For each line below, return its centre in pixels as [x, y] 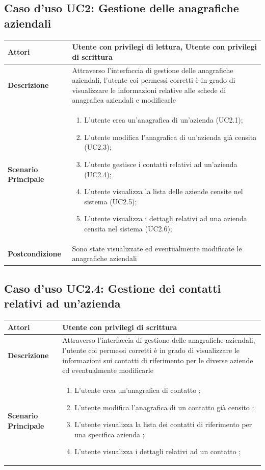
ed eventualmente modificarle [108, 370]
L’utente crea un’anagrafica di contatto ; [138, 390]
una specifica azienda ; [110, 434]
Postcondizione [34, 253]
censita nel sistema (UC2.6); [128, 228]
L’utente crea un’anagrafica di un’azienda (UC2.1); [164, 120]
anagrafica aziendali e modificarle [124, 100]
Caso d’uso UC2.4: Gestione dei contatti [113, 288]
